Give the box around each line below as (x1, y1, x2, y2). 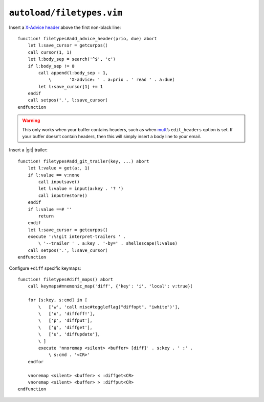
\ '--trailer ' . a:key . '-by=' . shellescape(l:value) (38, 240, 178, 246)
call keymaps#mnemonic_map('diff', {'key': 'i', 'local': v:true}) (27, 284, 193, 289)
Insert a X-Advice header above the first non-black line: (9, 24, 121, 30)
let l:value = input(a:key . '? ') (38, 186, 124, 191)
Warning (22, 118, 40, 123)
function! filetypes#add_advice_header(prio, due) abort (18, 36, 157, 41)
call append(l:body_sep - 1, (38, 70, 109, 75)
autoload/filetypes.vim (9, 7, 123, 18)
